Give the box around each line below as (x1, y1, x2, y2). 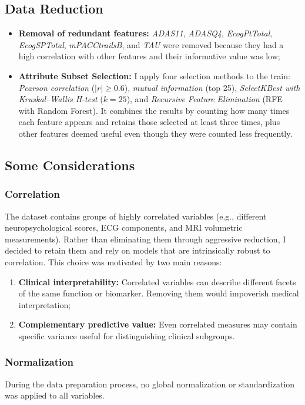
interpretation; (18, 298, 71, 310)
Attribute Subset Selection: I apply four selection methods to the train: (18, 69, 290, 82)
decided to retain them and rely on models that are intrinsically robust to (5, 244, 270, 256)
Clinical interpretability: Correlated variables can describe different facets (18, 275, 296, 288)
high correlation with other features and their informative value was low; (18, 50, 280, 62)
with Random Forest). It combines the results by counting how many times (18, 104, 290, 116)
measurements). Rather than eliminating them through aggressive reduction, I (5, 232, 286, 245)
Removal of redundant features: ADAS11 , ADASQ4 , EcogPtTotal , (18, 27, 273, 39)
